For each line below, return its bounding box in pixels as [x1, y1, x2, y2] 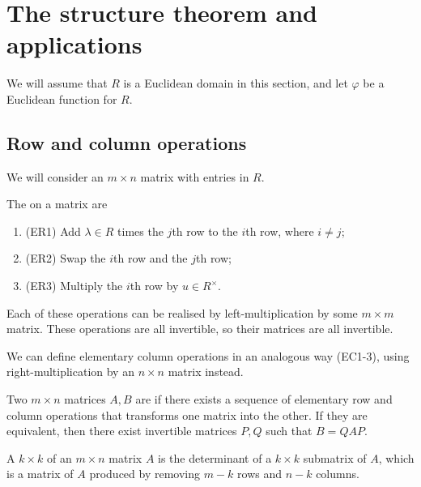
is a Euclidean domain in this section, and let [123, 75, 348, 92]
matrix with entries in [140, 168, 249, 185]
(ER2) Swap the [25, 250, 106, 267]
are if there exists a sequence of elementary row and [135, 391, 393, 408]
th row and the [113, 250, 188, 267]
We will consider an [6, 168, 104, 185]
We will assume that [6, 75, 108, 92]
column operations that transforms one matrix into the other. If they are [6, 406, 368, 423]
